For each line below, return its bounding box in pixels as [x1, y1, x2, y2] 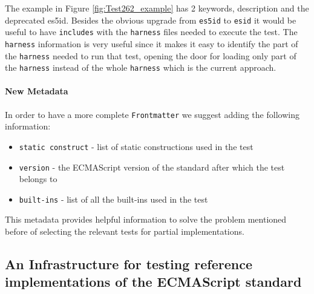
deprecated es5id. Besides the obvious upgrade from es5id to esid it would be [5, 13, 296, 26]
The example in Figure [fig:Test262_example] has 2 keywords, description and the [5, 2, 309, 14]
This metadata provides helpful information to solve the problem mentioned [5, 213, 287, 226]
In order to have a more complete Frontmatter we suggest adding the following [5, 108, 299, 120]
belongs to [19, 172, 57, 185]
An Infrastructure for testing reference [5, 255, 252, 273]
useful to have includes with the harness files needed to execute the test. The [5, 25, 298, 38]
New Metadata [5, 85, 68, 97]
